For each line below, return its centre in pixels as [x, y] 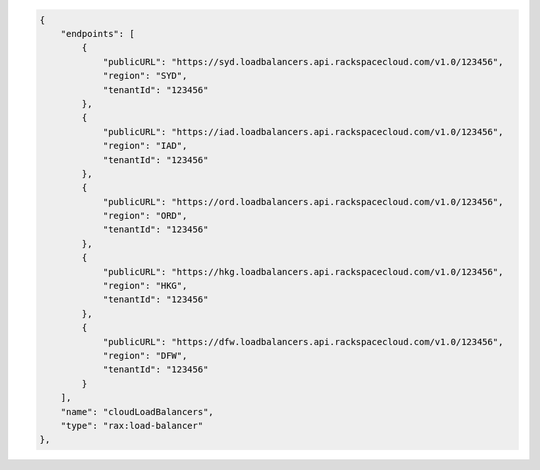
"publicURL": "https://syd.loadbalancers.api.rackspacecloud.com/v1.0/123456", [303, 61]
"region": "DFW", [145, 355]
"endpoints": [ [97, 33]
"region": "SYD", [145, 76]
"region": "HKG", [145, 286]
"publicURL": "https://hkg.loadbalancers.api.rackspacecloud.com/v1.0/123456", [303, 271]
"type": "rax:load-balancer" [132, 425]
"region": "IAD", [145, 146]
